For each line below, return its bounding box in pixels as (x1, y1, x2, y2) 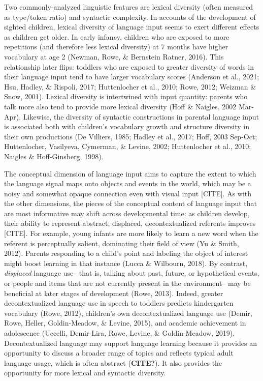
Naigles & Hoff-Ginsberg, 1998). (4, 151, 104, 161)
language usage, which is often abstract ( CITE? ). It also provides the (4, 357, 222, 368)
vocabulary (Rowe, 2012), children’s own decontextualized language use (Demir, (4, 307, 252, 318)
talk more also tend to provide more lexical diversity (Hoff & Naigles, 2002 (4, 101, 237, 111)
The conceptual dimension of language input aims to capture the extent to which (4, 168, 256, 179)
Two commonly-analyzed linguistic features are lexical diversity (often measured (4, 2, 253, 12)
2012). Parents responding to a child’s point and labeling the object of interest (4, 248, 248, 258)
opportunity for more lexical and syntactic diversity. (4, 367, 166, 378)
